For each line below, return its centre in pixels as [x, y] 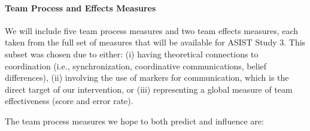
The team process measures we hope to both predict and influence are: [134, 121]
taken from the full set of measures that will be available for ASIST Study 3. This [155, 42]
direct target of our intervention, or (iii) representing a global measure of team [149, 89]
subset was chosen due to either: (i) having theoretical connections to [132, 54]
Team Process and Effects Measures [80, 7]
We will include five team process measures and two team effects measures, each [152, 30]
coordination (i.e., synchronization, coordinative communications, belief [136, 65]
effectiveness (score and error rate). [69, 101]
